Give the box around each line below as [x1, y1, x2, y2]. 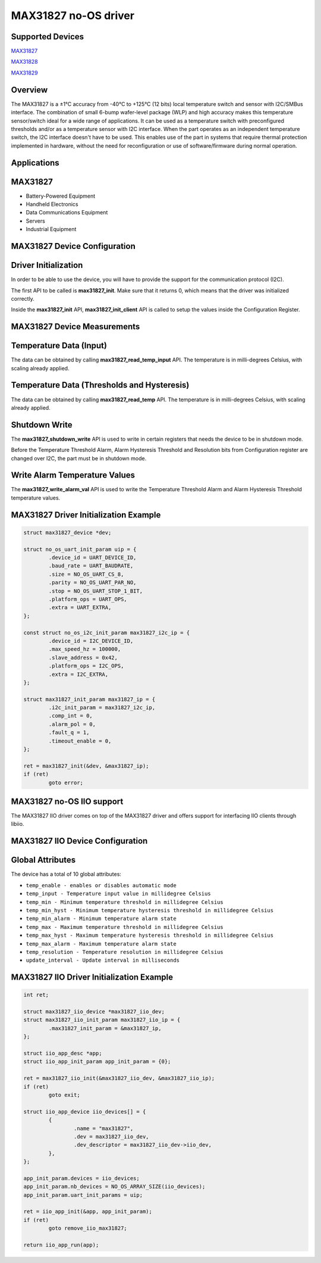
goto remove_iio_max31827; [48, 1225, 127, 1232]
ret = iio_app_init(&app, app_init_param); [23, 1208, 153, 1215]
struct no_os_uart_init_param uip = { [23, 545, 137, 553]
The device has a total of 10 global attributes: [11, 871, 122, 878]
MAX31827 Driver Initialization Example [11, 510, 161, 520]
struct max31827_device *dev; [23, 529, 112, 536]
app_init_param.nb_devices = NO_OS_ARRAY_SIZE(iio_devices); [23, 1183, 206, 1190]
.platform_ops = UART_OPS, [48, 596, 127, 603]
